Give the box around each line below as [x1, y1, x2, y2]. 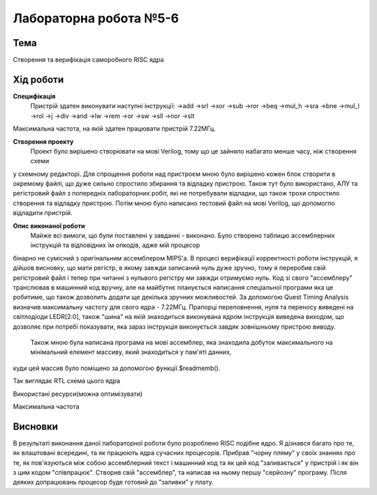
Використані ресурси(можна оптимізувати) [13, 390, 143, 398]
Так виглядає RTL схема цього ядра [13, 377, 121, 385]
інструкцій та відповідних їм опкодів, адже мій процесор [30, 241, 200, 249]
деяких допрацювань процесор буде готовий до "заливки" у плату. [13, 478, 214, 487]
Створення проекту [13, 137, 74, 146]
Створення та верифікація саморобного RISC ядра [13, 56, 164, 64]
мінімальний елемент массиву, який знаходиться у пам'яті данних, [30, 348, 232, 356]
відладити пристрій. [13, 209, 73, 217]
